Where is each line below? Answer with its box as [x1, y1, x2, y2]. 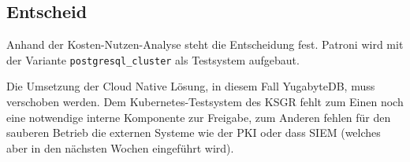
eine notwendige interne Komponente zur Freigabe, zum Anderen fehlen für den [6, 109, 391, 125]
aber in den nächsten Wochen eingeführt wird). [6, 139, 234, 156]
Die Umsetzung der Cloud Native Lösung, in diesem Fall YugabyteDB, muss [6, 78, 375, 94]
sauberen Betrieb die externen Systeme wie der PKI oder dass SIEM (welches [6, 124, 381, 141]
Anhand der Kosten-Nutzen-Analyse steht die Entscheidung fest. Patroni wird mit [6, 36, 404, 53]
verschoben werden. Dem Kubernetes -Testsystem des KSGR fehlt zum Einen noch [6, 94, 404, 110]
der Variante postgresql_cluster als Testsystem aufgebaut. [6, 51, 300, 68]
